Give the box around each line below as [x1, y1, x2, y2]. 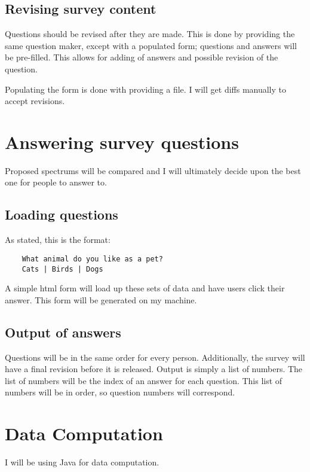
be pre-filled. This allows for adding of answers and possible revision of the [5, 51, 278, 63]
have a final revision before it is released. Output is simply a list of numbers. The [5, 363, 303, 375]
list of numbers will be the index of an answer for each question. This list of [5, 374, 283, 386]
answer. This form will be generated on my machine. [5, 293, 197, 306]
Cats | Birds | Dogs [22, 264, 103, 273]
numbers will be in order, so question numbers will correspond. [5, 386, 235, 398]
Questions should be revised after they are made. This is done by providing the [5, 28, 295, 40]
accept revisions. [5, 95, 65, 107]
